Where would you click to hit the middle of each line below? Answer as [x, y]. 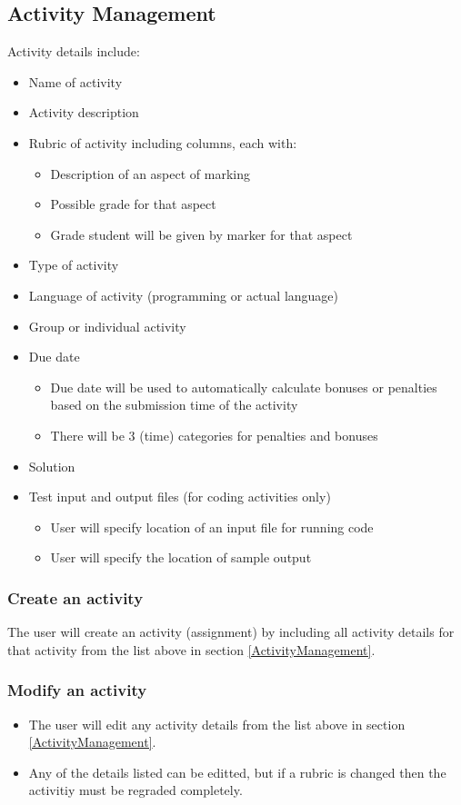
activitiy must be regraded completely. [135, 790]
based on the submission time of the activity [174, 405]
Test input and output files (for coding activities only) [180, 497]
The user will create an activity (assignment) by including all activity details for [231, 632]
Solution [52, 466]
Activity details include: [74, 51]
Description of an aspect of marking [150, 173]
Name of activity [75, 81]
